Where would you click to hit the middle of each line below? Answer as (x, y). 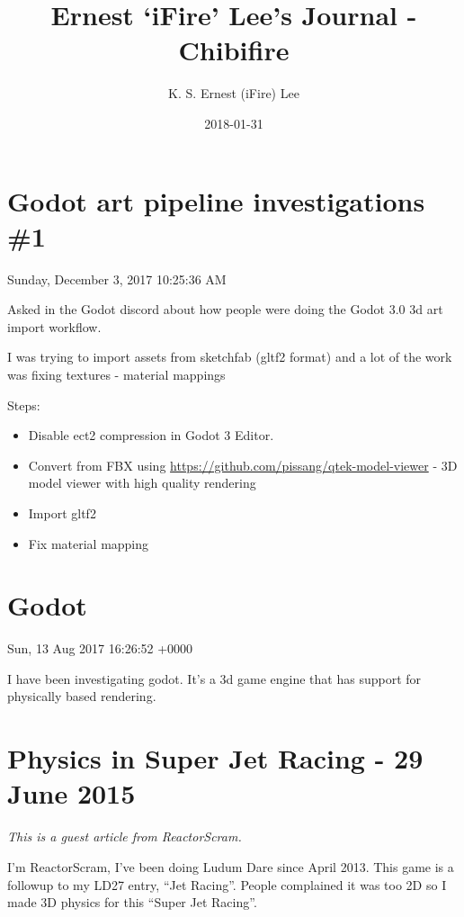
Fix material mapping (89, 543)
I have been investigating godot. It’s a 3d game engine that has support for (214, 678)
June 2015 (71, 793)
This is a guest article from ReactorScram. (125, 836)
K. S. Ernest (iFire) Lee (234, 93)
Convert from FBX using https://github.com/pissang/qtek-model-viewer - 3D (243, 465)
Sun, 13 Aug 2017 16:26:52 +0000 (100, 648)
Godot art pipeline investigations (216, 200)
